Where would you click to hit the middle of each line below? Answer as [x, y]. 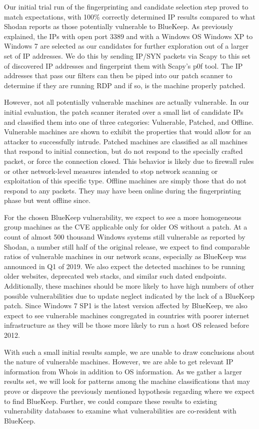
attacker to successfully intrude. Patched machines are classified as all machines [126, 141]
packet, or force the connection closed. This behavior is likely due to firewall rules [129, 161]
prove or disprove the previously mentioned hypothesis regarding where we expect [129, 391]
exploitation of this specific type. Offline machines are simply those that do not [125, 181]
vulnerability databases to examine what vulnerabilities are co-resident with [120, 411]
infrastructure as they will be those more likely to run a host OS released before [126, 325]
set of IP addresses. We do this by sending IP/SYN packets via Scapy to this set [127, 55]
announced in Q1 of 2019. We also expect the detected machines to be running [125, 266]
